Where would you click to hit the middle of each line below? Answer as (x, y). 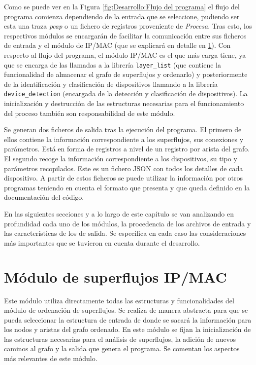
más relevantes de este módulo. (51, 358)
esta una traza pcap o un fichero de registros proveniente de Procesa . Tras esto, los (128, 26)
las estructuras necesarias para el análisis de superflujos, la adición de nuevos (120, 339)
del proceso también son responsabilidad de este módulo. (90, 113)
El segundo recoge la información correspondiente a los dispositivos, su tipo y (121, 159)
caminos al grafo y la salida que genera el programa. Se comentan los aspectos (122, 348)
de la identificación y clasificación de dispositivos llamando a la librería (111, 84)
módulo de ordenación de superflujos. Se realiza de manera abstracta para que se (126, 310)
